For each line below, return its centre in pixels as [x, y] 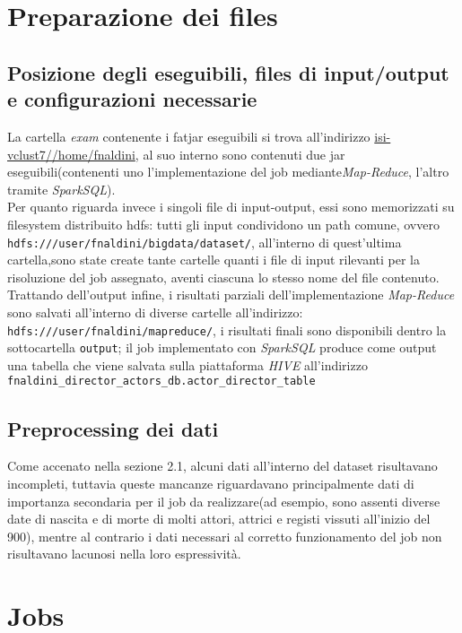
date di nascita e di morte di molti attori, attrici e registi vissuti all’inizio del [219, 519]
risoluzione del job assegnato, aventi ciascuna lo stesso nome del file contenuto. [223, 277]
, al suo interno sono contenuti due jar [240, 154]
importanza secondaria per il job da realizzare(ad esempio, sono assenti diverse [224, 501]
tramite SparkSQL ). [61, 189]
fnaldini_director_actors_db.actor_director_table [161, 382]
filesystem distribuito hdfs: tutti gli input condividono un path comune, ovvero [223, 224]
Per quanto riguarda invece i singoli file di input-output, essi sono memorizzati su [231, 207]
